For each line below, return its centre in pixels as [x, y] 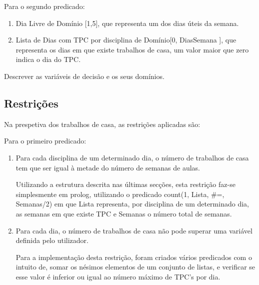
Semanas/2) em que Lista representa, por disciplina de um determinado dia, [132, 204]
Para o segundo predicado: [44, 6]
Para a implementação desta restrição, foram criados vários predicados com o [134, 257]
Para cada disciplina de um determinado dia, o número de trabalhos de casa [132, 157]
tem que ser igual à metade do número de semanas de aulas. [108, 167]
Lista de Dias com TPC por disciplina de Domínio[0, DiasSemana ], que [126, 40]
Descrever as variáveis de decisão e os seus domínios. [84, 76]
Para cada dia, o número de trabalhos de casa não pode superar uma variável [134, 230]
